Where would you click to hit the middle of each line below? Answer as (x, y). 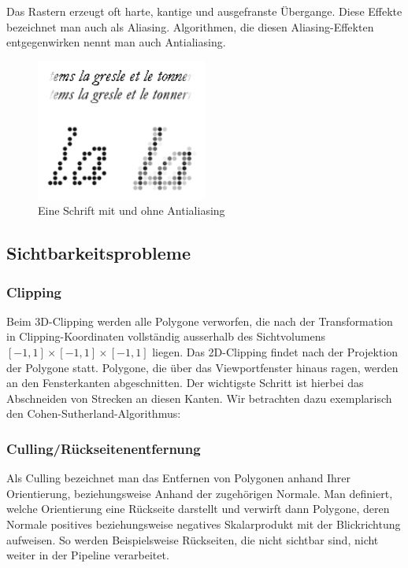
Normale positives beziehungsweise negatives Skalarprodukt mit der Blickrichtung (204, 524)
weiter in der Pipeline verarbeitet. (88, 555)
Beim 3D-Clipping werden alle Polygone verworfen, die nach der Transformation (200, 321)
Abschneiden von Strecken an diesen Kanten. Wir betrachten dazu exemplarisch (199, 398)
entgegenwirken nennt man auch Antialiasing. (116, 42)
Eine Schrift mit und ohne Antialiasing (132, 210)
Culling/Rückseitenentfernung (104, 448)
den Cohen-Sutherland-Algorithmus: (94, 413)
